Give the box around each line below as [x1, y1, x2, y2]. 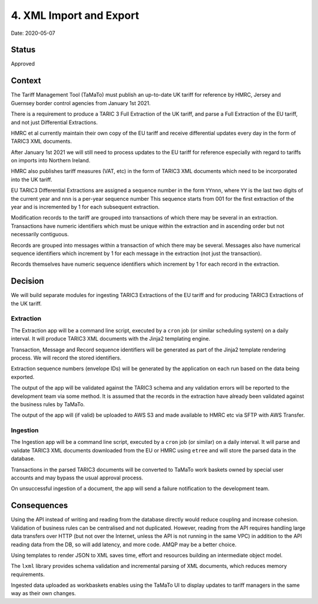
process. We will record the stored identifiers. [11, 354, 122, 361]
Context [11, 76, 41, 86]
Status [11, 45, 36, 55]
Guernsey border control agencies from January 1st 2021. [11, 99, 151, 106]
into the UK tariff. [11, 176, 52, 183]
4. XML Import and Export [11, 9, 140, 22]
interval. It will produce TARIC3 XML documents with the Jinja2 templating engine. [11, 335, 210, 342]
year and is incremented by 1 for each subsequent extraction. [11, 204, 160, 211]
